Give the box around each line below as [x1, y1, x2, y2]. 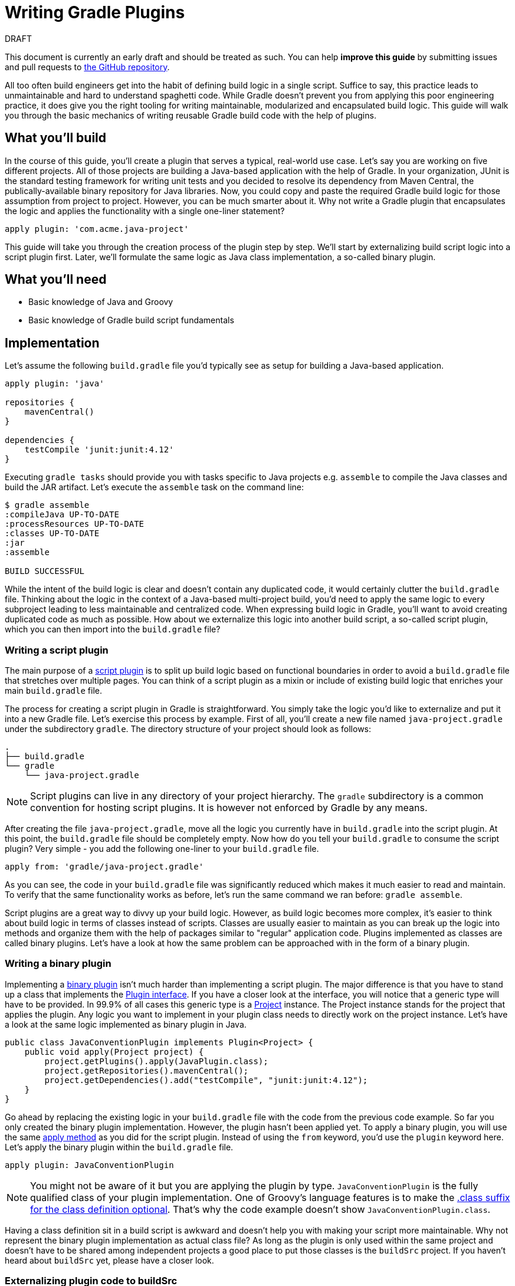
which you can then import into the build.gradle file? [5, 624, 221, 635]
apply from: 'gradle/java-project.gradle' [5, 862, 204, 872]
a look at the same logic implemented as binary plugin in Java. [5, 1019, 247, 1029]
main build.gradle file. [5, 685, 102, 696]
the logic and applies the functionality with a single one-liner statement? [5, 205, 285, 216]
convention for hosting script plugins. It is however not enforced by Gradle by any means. [30, 802, 428, 814]
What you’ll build [5, 130, 107, 146]
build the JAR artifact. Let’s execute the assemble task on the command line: [5, 482, 304, 493]
